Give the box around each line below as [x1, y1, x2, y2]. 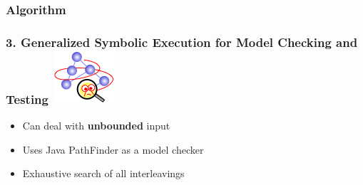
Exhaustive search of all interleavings [22, 166, 185, 181]
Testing [6, 90, 48, 107]
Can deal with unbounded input [22, 117, 170, 132]
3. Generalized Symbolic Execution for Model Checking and [6, 33, 358, 51]
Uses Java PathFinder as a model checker [22, 142, 204, 157]
